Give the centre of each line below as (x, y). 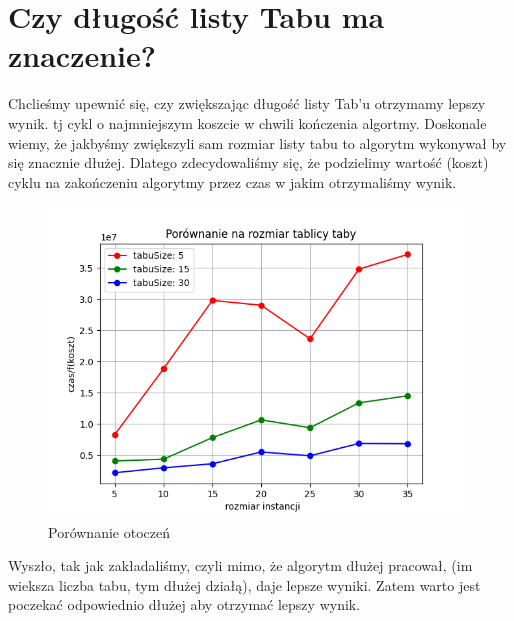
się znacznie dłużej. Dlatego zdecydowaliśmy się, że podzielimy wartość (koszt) (248, 162)
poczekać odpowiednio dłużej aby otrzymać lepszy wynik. (184, 604)
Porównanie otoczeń (109, 531)
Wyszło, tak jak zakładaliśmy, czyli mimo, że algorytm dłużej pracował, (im (240, 565)
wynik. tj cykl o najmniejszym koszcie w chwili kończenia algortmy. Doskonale (247, 122)
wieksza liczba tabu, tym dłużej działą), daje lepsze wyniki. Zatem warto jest (244, 584)
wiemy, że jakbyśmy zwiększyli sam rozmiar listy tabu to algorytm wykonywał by (257, 142)
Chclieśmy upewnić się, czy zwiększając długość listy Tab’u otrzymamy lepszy (247, 103)
